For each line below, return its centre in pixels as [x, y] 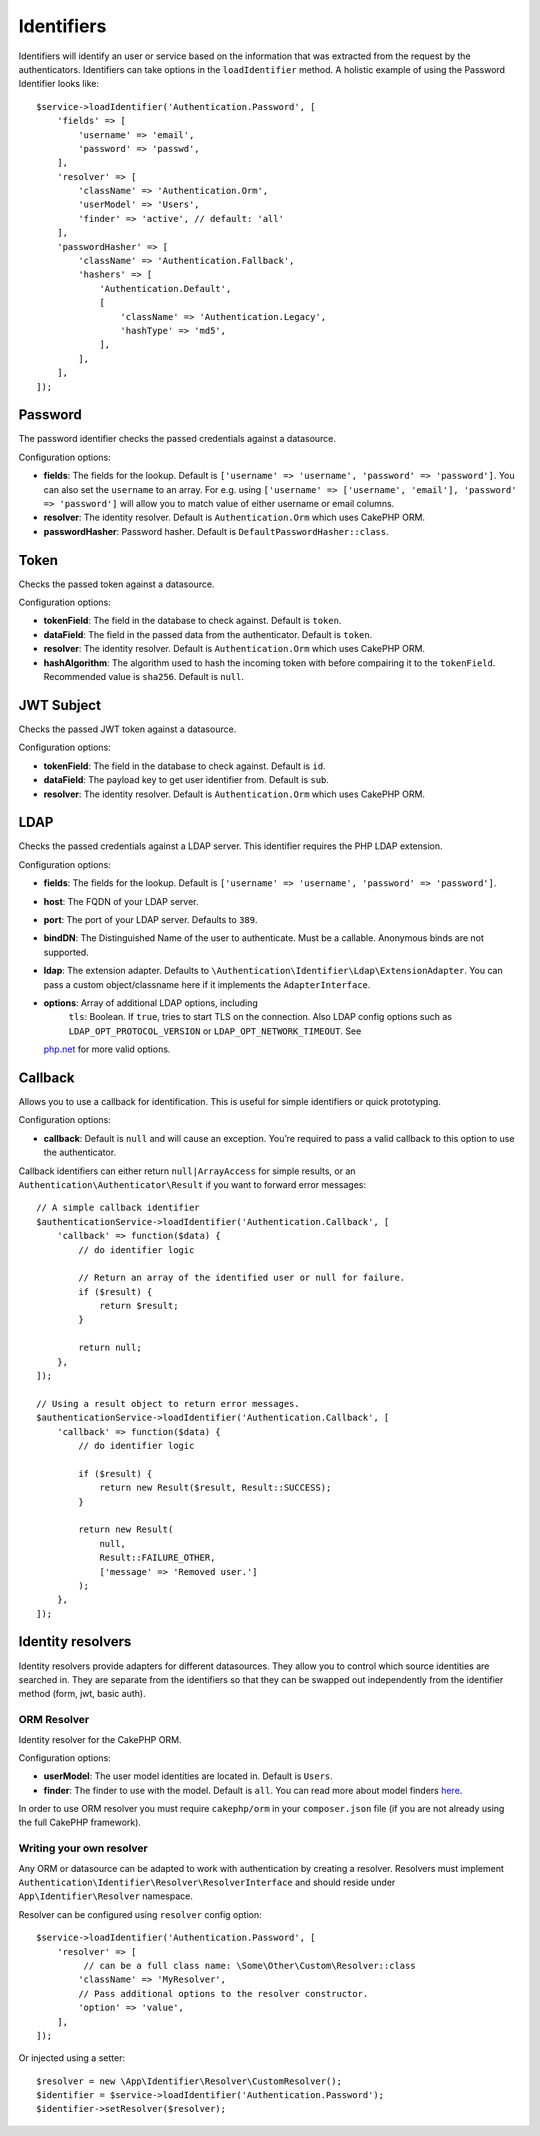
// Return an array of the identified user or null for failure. [242, 1278]
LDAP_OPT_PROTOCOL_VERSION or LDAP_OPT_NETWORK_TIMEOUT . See [215, 1031]
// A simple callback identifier [118, 1208]
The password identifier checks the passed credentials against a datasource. [177, 439]
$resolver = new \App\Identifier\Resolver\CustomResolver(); [189, 2081]
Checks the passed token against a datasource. [116, 584]
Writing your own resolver [83, 1848]
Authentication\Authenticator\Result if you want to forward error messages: [192, 1184]
